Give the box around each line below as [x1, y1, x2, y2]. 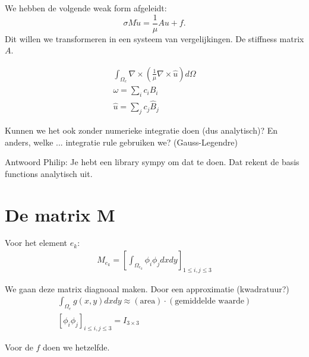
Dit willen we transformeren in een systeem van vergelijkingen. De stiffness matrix [5, 32, 304, 45]
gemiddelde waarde [175, 297, 244, 306]
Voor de [5, 340, 33, 353]
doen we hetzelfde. [43, 340, 110, 353]
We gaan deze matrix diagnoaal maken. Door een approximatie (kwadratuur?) [5, 282, 289, 295]
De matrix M [5, 202, 115, 226]
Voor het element [5, 236, 68, 249]
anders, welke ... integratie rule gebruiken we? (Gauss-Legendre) [5, 135, 238, 148]
